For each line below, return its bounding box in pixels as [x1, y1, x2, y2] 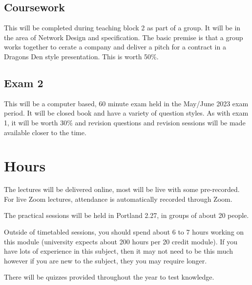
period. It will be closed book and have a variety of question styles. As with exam [4, 108, 249, 118]
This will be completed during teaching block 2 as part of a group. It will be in [4, 23, 241, 33]
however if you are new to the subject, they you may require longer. [4, 255, 207, 265]
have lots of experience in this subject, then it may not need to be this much [4, 246, 233, 256]
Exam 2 [4, 75, 43, 90]
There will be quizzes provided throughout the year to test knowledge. [4, 272, 214, 282]
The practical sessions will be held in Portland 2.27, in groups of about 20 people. [4, 210, 249, 220]
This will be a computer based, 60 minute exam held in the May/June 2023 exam [4, 98, 249, 108]
